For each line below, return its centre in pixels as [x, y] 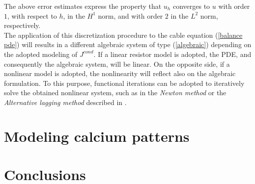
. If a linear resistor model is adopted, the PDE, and [172, 54]
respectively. [22, 25]
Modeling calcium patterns [97, 136]
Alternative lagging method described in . [65, 102]
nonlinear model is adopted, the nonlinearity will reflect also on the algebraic [120, 73]
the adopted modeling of [41, 54]
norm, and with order [130, 15]
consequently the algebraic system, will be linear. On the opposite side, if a [117, 64]
